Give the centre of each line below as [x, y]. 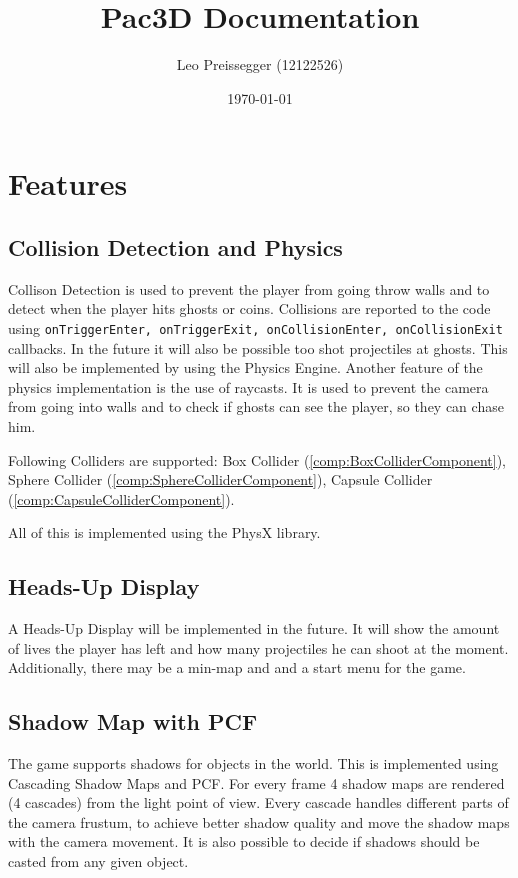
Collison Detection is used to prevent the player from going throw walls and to [249, 288]
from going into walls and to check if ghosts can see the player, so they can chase [256, 406]
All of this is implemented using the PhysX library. [164, 532]
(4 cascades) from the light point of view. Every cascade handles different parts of [258, 802]
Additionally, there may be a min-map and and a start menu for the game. [237, 667]
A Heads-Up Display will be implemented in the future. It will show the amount [254, 628]
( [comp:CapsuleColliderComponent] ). [121, 498]
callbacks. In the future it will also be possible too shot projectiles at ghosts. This [258, 347]
